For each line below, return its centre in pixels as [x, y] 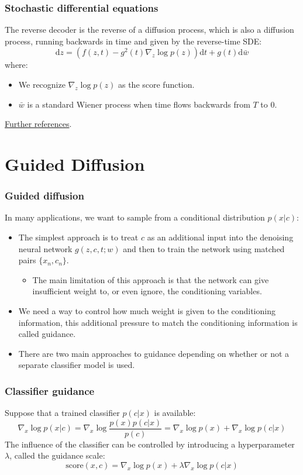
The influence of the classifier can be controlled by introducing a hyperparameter [150, 444]
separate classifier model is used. [77, 365]
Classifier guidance [50, 390]
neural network [45, 248]
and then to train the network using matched [204, 248]
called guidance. [47, 334]
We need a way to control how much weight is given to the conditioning [147, 310]
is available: [175, 413]
